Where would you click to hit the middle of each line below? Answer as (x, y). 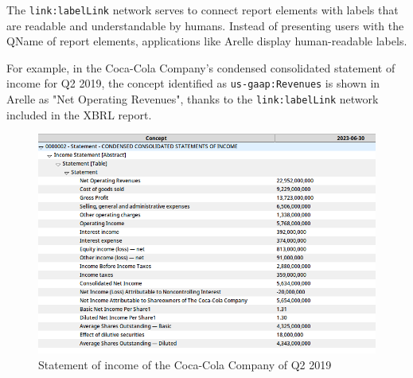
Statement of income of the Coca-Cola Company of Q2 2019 (185, 364)
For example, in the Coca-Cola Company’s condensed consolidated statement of (201, 67)
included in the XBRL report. (79, 114)
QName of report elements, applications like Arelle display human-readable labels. (207, 41)
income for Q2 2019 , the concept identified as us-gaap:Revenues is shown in (193, 83)
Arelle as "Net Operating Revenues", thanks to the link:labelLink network (193, 99)
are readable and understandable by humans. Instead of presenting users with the (205, 25)
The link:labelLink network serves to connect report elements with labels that (203, 10)
